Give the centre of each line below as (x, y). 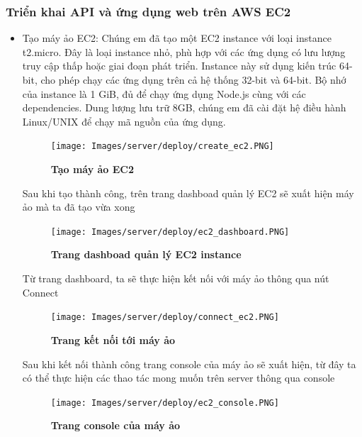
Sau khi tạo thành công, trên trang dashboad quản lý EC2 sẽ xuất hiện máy (188, 193)
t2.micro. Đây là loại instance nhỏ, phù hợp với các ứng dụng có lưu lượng (184, 51)
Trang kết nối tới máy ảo (113, 339)
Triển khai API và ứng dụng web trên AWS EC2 (148, 11)
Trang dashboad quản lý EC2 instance (146, 254)
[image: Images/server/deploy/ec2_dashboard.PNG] (170, 232)
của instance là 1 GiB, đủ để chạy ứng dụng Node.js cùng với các (164, 93)
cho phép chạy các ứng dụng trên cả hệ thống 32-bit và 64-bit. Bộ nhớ (193, 79)
